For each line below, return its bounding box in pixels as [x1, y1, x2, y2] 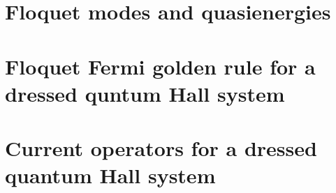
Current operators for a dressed [5, 134, 317, 162]
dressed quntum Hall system [5, 79, 285, 107]
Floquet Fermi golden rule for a [5, 52, 316, 80]
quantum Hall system [5, 161, 216, 190]
